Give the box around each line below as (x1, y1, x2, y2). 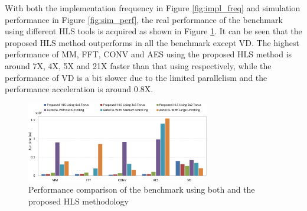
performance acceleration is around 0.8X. (5, 83, 153, 95)
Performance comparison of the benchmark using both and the (28, 183, 255, 196)
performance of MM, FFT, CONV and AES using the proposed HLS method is (5, 48, 292, 60)
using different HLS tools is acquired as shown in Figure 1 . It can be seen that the (5, 25, 302, 37)
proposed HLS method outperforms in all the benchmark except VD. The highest (5, 36, 299, 48)
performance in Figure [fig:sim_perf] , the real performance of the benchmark (5, 13, 283, 25)
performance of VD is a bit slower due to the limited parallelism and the (5, 71, 267, 83)
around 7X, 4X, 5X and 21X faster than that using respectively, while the (5, 59, 272, 72)
